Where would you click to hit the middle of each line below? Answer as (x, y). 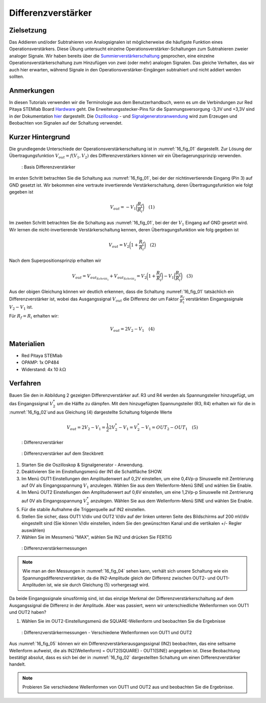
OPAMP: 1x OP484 (40, 362)
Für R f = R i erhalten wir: (34, 317)
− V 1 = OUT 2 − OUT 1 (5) (169, 428)
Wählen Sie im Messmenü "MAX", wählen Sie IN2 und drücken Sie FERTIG (97, 537)
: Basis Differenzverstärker (49, 167)
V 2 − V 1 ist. (21, 307)
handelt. (17, 664)
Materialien (27, 344)
